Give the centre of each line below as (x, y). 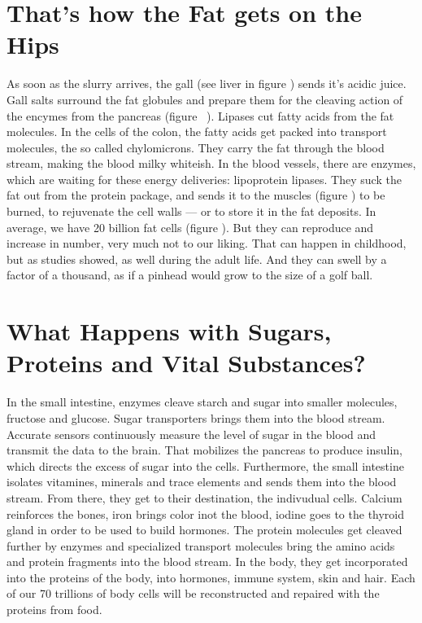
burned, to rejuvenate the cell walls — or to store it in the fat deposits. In (191, 211)
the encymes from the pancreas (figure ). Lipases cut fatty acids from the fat (200, 115)
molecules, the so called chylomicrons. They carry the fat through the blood (196, 147)
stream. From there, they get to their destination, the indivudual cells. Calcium (204, 497)
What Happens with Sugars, (169, 331)
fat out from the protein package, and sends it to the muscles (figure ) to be (196, 195)
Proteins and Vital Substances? (186, 363)
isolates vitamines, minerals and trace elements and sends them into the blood (202, 482)
